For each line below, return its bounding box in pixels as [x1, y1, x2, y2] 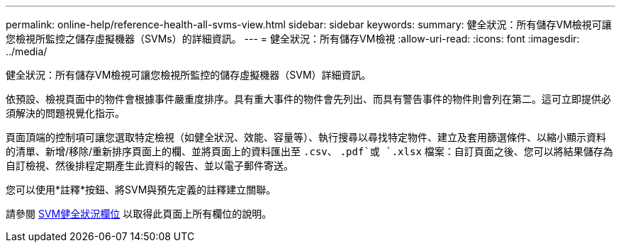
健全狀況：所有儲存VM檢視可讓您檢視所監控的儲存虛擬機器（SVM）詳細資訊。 [6, 69, 371, 81]
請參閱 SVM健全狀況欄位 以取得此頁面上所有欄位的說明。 [6, 208, 272, 220]
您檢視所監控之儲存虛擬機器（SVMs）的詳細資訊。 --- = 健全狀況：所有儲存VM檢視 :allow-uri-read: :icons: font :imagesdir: [6, 33, 580, 45]
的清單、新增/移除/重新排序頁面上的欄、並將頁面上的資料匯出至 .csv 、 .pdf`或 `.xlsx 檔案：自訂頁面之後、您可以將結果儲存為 [6, 145, 613, 157]
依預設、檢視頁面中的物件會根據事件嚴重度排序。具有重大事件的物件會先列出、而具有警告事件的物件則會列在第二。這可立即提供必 [6, 93, 611, 105]
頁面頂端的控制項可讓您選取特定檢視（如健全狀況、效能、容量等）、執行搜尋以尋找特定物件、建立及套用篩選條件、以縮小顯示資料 [6, 131, 606, 143]
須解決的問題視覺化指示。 [6, 107, 125, 119]
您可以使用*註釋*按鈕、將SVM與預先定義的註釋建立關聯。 [6, 184, 276, 196]
